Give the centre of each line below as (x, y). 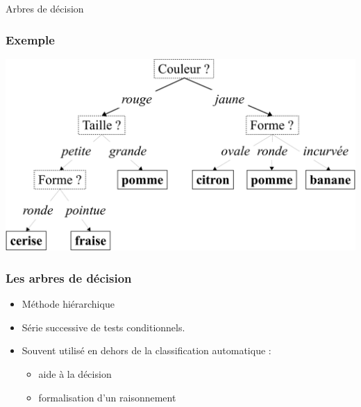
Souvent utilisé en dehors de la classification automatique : (146, 350)
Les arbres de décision (69, 277)
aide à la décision (75, 374)
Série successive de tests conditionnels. (103, 327)
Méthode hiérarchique (68, 304)
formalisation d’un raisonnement (107, 397)
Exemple (30, 39)
